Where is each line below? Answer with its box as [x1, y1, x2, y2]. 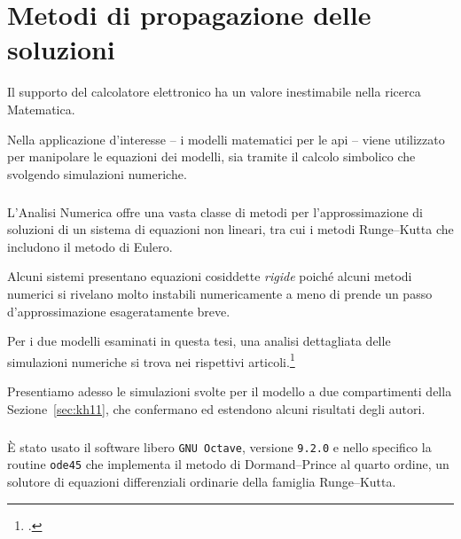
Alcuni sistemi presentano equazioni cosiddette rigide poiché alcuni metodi [7, 267, 412, 285]
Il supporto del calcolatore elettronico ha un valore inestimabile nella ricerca [7, 82, 421, 101]
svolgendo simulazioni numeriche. [7, 164, 187, 183]
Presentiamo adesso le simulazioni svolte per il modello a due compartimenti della [7, 382, 452, 401]
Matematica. [7, 99, 75, 118]
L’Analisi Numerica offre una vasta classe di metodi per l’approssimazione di [7, 202, 424, 221]
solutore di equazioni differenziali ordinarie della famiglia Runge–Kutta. [7, 472, 396, 490]
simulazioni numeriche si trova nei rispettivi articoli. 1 [7, 349, 295, 371]
